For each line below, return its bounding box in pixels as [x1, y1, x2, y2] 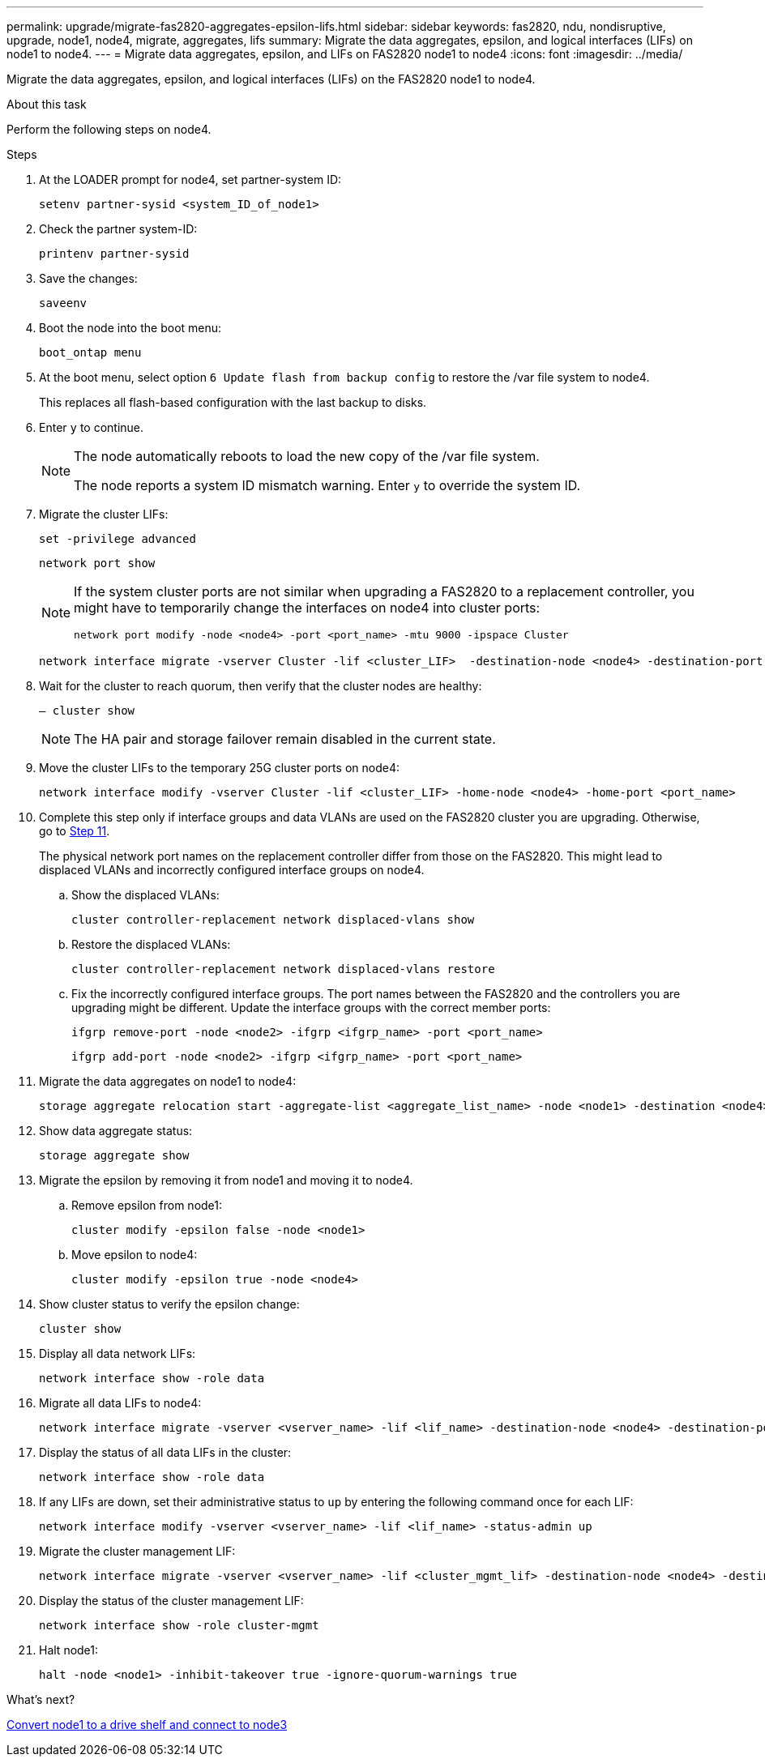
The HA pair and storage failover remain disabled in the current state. [74, 731, 496, 747]
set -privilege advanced [39, 532, 196, 545]
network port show [39, 557, 156, 570]
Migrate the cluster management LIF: [39, 1544, 236, 1558]
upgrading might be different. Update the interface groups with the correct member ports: [71, 1001, 551, 1014]
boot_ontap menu [39, 346, 142, 359]
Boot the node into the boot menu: [39, 321, 222, 335]
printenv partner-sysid [39, 247, 190, 260]
